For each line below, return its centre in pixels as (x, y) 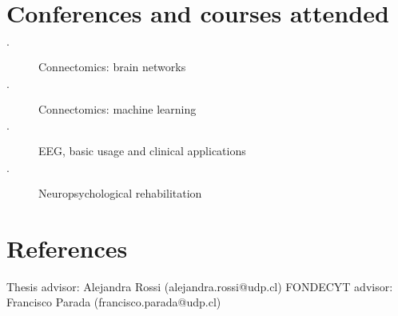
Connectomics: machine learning (117, 108)
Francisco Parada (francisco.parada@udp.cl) (114, 302)
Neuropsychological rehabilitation (120, 192)
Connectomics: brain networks (112, 67)
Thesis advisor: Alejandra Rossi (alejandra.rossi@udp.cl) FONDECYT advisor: (200, 286)
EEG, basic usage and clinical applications (142, 151)
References (67, 248)
